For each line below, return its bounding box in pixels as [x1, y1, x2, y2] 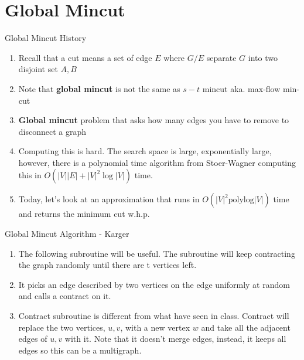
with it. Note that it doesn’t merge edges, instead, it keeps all [64, 332, 286, 345]
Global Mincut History [5, 32, 87, 44]
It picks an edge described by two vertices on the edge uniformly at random [18, 278, 290, 290]
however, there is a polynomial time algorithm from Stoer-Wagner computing [18, 156, 296, 168]
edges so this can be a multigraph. [18, 344, 142, 356]
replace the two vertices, [18, 321, 105, 333]
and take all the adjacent [201, 321, 291, 333]
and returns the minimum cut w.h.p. [18, 208, 150, 220]
